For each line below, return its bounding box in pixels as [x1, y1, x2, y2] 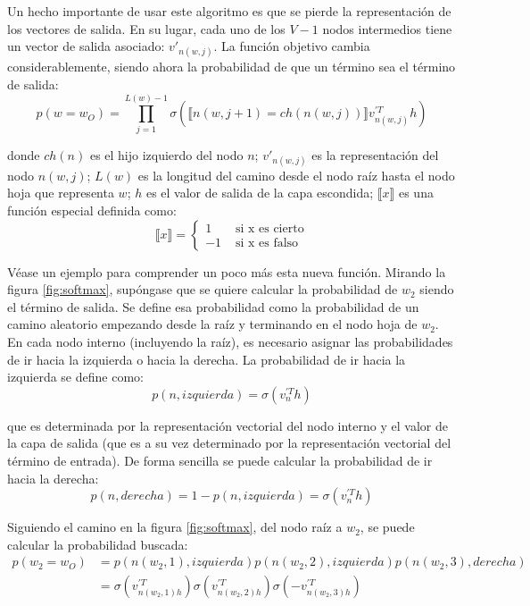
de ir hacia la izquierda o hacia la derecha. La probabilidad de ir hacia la [7, 349, 406, 368]
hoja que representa [7, 183, 114, 202]
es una [398, 183, 434, 202]
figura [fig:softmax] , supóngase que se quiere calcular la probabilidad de [7, 280, 398, 299]
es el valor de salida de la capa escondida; [145, 183, 374, 202]
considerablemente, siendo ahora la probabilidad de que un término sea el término [7, 57, 456, 76]
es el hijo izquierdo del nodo [89, 145, 244, 164]
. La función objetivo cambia [213, 37, 370, 55]
